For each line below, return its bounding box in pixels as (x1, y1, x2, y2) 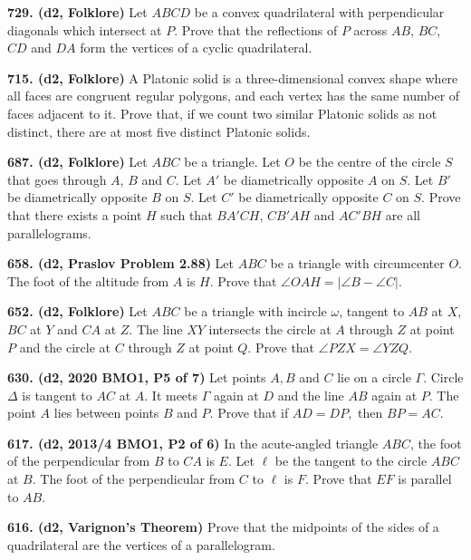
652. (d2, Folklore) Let (7, 302, 148, 321)
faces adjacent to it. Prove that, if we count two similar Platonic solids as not (7, 103, 437, 122)
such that (160, 205, 213, 224)
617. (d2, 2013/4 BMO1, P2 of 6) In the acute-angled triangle (7, 433, 379, 452)
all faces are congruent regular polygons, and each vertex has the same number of (7, 86, 460, 105)
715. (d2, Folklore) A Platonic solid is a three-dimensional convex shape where (7, 68, 458, 87)
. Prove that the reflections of (174, 20, 338, 39)
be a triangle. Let (184, 152, 281, 171)
